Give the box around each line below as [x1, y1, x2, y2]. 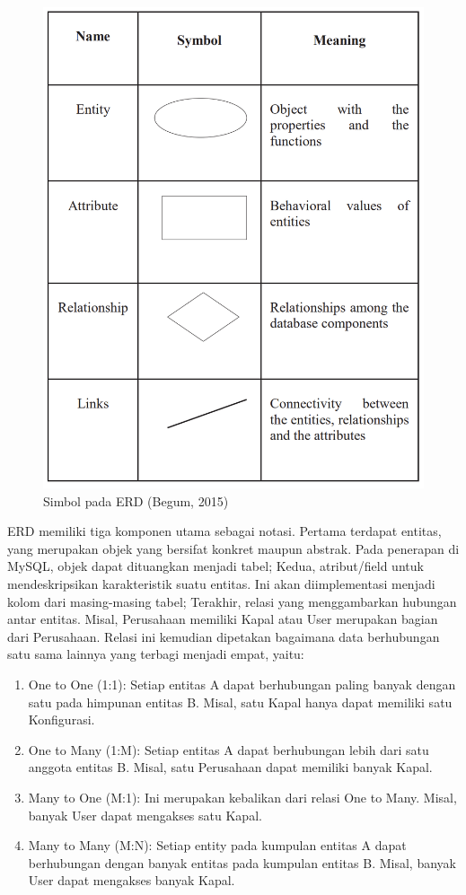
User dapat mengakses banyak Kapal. [28, 871, 235, 890]
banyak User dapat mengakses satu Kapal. [28, 805, 262, 824]
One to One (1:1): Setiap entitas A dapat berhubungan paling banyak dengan [28, 674, 456, 693]
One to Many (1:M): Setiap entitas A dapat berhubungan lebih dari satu [28, 740, 429, 759]
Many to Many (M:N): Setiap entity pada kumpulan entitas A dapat [28, 836, 407, 855]
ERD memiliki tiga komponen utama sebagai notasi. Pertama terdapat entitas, [7, 522, 442, 540]
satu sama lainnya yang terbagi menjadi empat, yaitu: [7, 645, 304, 663]
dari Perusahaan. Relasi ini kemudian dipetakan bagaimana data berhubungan [7, 627, 440, 645]
